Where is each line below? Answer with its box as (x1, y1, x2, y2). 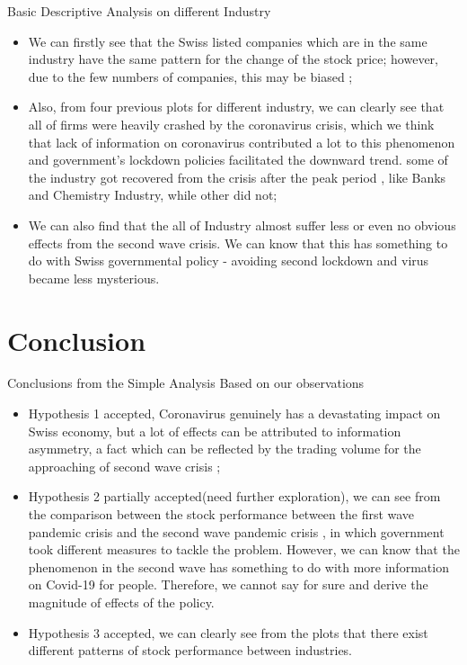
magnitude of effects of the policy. (28, 592, 215, 611)
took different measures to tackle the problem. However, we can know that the (28, 540, 460, 559)
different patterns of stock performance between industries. (28, 641, 353, 660)
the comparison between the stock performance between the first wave (28, 505, 415, 523)
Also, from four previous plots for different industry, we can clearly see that (28, 97, 445, 116)
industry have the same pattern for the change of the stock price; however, (28, 49, 438, 68)
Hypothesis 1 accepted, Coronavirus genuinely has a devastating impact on (28, 404, 441, 423)
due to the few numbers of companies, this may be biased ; (28, 67, 353, 85)
